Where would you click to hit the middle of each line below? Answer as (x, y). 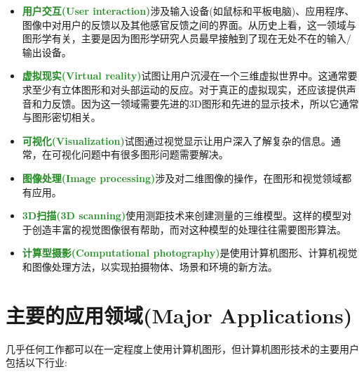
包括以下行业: (36, 362)
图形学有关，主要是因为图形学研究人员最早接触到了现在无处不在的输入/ (187, 38)
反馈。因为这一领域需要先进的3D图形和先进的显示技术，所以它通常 (205, 103)
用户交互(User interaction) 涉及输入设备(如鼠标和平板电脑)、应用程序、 (188, 11)
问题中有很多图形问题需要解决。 (155, 154)
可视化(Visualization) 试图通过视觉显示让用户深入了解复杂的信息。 (176, 140)
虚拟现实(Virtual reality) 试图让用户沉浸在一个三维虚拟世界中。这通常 (185, 76)
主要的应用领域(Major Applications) (179, 315)
